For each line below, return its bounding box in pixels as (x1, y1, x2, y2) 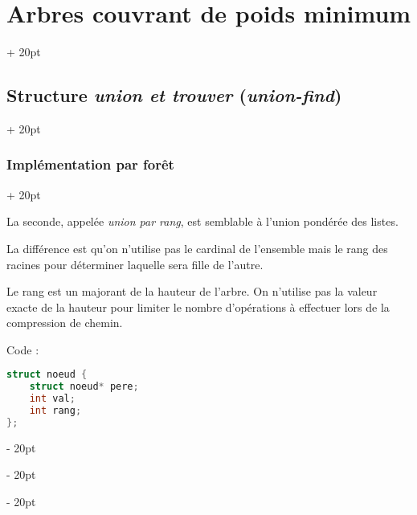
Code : (6, 341, 39, 358)
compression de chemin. (6, 314, 123, 331)
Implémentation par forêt (6, 154, 174, 174)
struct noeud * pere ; (29, 381, 139, 393)
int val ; (29, 393, 76, 405)
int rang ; (29, 405, 82, 417)
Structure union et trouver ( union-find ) (6, 83, 342, 108)
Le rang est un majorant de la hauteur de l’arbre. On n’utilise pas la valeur (6, 283, 378, 300)
